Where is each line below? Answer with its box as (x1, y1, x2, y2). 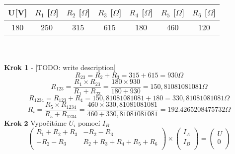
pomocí (78, 117, 100, 128)
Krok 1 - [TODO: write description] (4, 62, 116, 73)
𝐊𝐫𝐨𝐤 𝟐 (4, 120, 28, 127)
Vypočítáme (30, 117, 67, 128)
